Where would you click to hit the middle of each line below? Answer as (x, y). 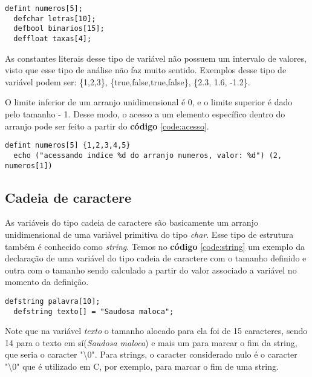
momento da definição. (47, 282)
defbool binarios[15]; (59, 29)
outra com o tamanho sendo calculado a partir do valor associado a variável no (151, 270)
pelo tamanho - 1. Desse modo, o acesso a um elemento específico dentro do (145, 114)
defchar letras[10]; (55, 18)
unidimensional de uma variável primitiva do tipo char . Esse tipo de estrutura (149, 234)
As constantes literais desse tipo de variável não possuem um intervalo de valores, (156, 58)
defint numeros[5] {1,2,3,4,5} (68, 146)
